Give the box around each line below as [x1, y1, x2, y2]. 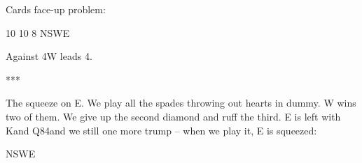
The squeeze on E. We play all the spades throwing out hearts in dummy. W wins [6, 95, 356, 110]
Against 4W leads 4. [6, 49, 92, 63]
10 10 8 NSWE [6, 25, 70, 40]
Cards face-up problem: [6, 2, 106, 16]
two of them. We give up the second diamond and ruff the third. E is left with [6, 109, 341, 123]
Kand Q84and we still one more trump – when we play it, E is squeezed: [6, 123, 317, 137]
